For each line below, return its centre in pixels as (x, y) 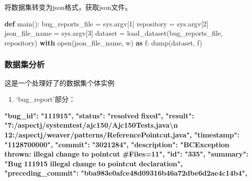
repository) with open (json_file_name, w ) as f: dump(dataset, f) (103, 42)
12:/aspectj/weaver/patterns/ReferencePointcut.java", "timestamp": (122, 134)
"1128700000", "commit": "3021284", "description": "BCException (117, 144)
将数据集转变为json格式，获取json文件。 (68, 7)
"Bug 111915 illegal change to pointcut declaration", (94, 163)
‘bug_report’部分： (46, 99)
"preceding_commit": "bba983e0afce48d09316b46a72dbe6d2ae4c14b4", (126, 173)
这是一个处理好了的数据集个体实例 (59, 82)
